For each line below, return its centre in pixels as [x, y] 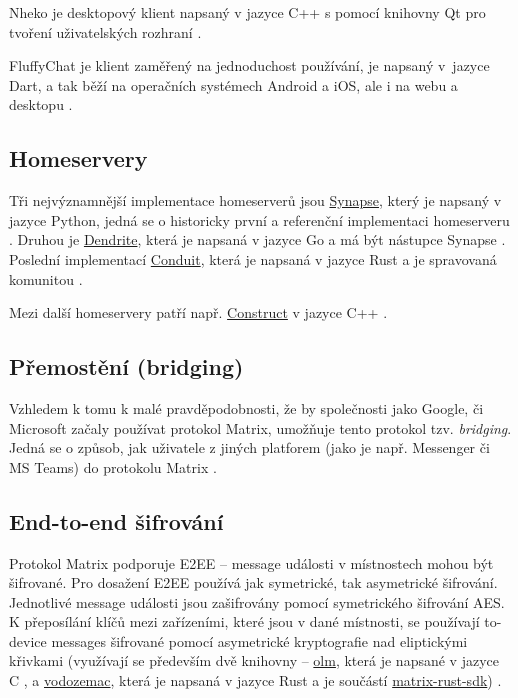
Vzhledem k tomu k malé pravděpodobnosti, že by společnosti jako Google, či [246, 407]
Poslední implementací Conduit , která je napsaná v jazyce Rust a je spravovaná [253, 258]
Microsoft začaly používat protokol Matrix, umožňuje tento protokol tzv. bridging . [260, 427]
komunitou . [46, 278]
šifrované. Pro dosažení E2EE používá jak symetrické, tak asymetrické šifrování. [253, 582]
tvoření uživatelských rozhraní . [105, 31]
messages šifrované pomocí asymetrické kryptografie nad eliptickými [259, 640]
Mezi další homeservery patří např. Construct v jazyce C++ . [198, 312]
